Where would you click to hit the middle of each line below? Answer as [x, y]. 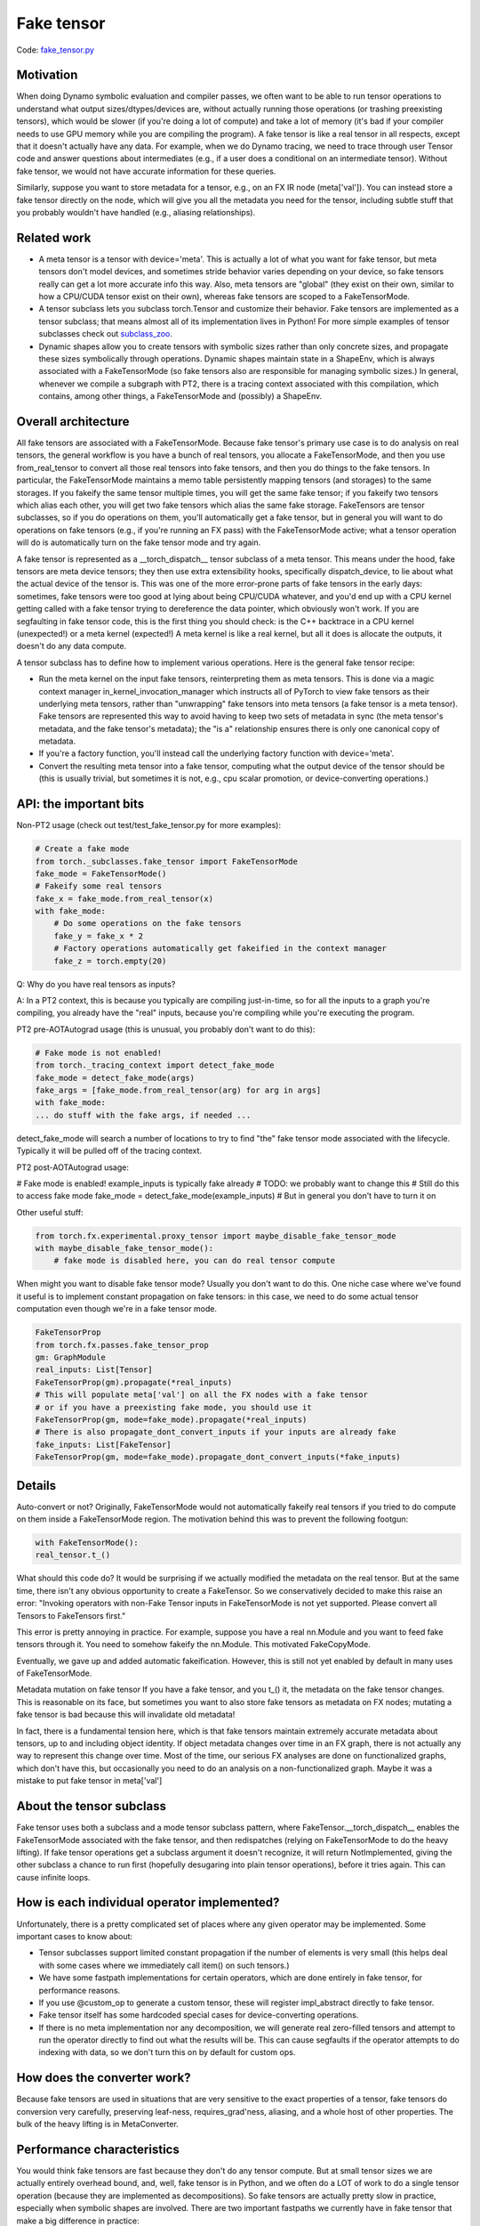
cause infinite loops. [53, 1877]
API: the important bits [80, 804]
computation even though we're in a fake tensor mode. [117, 1309]
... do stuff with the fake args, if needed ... [143, 1115]
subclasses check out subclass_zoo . [106, 334]
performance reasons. [80, 1990]
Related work [54, 237]
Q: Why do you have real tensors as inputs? [96, 984]
